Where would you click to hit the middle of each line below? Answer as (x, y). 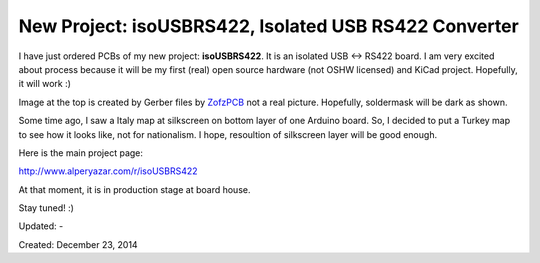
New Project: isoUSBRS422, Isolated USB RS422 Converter (268, 26)
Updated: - (41, 226)
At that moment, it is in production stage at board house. (134, 189)
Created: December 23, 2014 (78, 244)
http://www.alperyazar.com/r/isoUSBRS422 (108, 171)
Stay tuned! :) (46, 208)
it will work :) (45, 84)
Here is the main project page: (81, 152)
